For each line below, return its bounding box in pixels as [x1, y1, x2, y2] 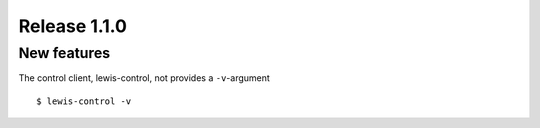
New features [18, 44, 111, 62]
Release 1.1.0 [18, 15, 127, 37]
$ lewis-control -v [36, 95, 132, 107]
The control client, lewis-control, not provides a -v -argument [18, 72, 270, 84]
